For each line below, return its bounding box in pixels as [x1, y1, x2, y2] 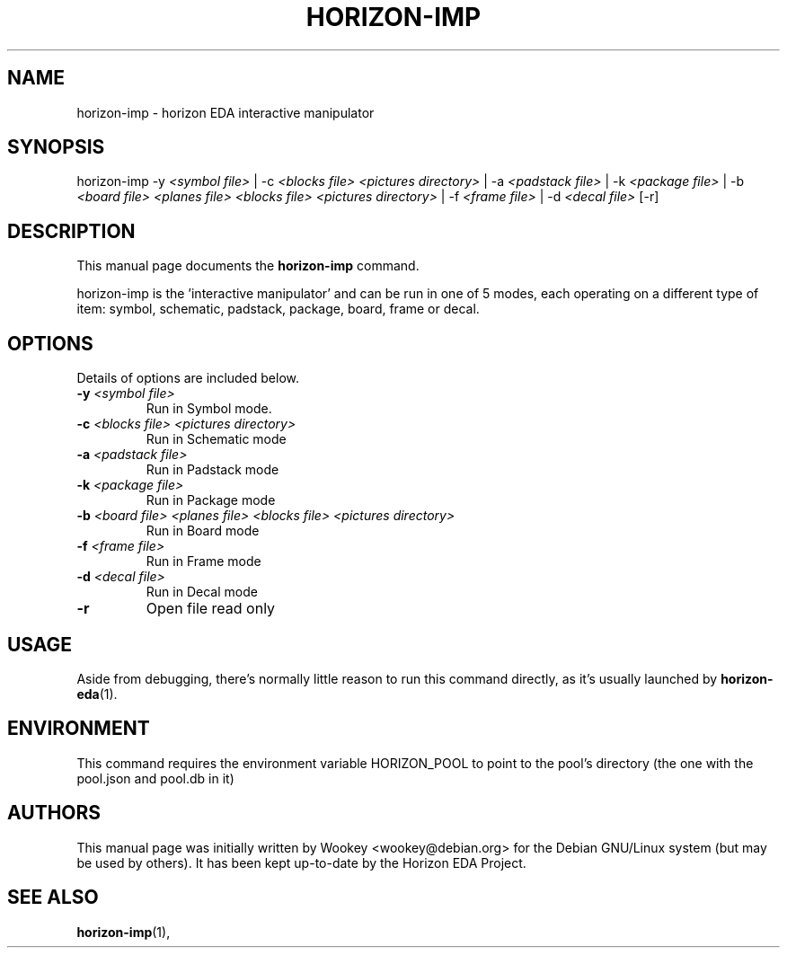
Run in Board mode [146, 523, 260, 539]
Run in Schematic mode [146, 431, 287, 447]
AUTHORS [7, 801, 102, 825]
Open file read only [146, 599, 276, 618]
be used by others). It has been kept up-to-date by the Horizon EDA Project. [76, 854, 526, 871]
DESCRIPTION [7, 219, 136, 243]
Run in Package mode [146, 492, 276, 508]
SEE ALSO [7, 886, 99, 909]
